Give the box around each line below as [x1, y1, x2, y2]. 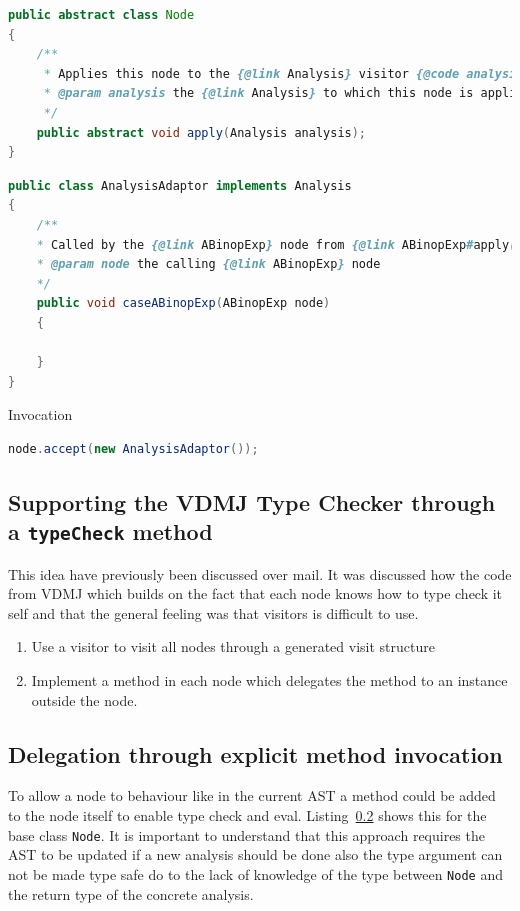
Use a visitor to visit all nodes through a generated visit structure [31, 636, 435, 657]
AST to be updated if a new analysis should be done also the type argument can [8, 844, 503, 865]
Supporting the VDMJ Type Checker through [8, 486, 496, 517]
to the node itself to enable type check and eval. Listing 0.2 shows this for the [8, 805, 487, 825]
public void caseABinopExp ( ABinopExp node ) [36, 296, 331, 311]
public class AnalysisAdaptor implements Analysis [8, 178, 352, 193]
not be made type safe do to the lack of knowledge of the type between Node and [8, 863, 503, 884]
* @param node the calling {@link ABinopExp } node [36, 257, 381, 272]
